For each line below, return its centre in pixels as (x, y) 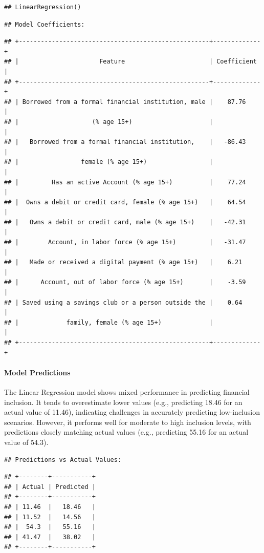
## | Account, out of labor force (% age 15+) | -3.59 (125, 282)
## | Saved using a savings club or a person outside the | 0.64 (123, 302)
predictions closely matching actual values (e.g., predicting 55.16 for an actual (126, 432)
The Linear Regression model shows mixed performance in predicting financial (127, 391)
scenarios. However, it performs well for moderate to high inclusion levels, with (128, 422)
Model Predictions (37, 372)
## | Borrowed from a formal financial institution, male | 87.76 (125, 102)
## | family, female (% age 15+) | (109, 322)
